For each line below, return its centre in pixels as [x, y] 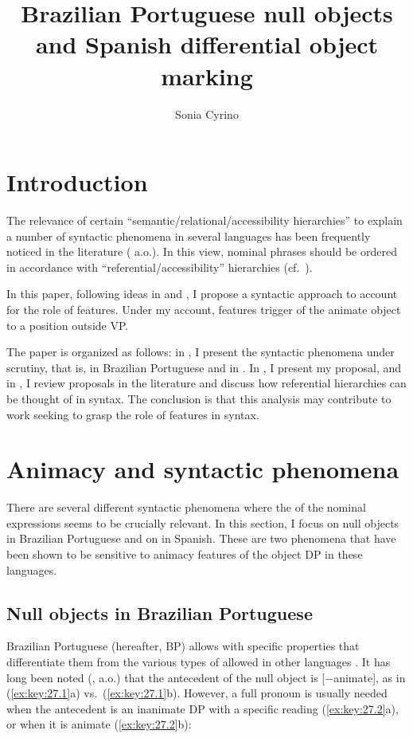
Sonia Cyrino [207, 114]
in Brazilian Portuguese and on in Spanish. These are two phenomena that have [201, 538]
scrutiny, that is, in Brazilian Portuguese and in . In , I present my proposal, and [204, 367]
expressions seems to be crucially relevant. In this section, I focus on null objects [203, 522]
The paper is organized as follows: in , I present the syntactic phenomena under [201, 352]
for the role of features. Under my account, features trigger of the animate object [204, 309]
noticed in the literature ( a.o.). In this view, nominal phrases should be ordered [202, 251]
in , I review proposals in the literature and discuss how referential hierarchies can [206, 383]
